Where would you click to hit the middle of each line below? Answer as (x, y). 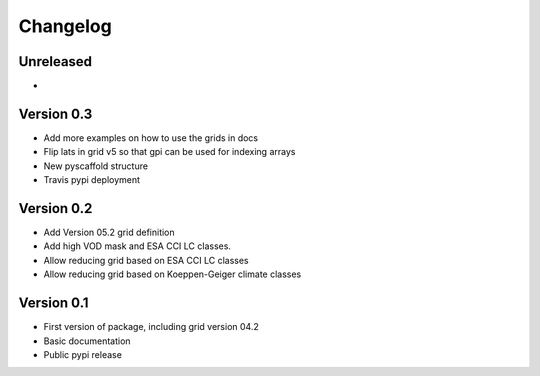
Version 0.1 (53, 303)
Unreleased (55, 61)
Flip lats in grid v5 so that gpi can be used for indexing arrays (169, 152)
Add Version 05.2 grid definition (109, 232)
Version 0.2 (55, 208)
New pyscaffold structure (96, 166)
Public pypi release (82, 354)
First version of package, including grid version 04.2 (151, 327)
